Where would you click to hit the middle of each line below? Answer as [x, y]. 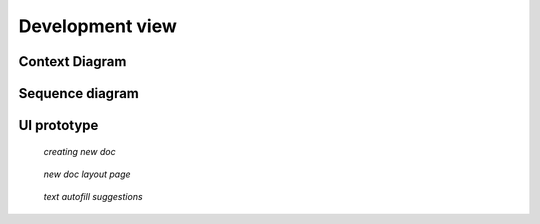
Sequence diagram [79, 93]
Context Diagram [72, 61]
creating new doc [79, 151]
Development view [97, 26]
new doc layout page [87, 174]
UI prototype [58, 125]
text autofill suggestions [93, 197]
